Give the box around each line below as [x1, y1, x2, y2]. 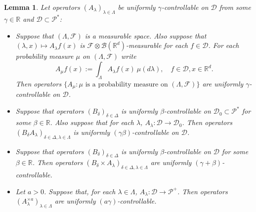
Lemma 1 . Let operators [4, 2, 80, 12]
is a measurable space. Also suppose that [85, 30, 207, 41]
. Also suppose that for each [50, 117, 134, 127]
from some [219, 2, 251, 12]
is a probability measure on [85, 81, 168, 88]
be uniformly [118, 2, 156, 12]
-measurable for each [126, 40, 188, 50]
